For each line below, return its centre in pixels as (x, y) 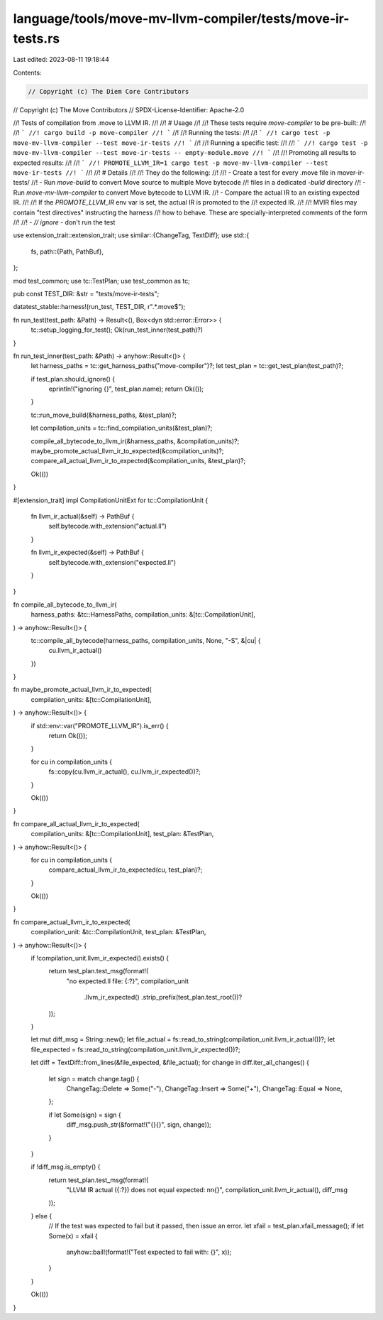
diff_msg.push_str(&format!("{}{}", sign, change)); (139, 1125)
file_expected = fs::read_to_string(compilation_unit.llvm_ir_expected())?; (135, 1049)
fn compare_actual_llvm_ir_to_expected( (72, 922)
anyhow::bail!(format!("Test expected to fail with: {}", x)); (149, 1252)
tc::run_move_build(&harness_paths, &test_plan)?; (104, 415)
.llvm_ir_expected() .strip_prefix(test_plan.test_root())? (163, 997)
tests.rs (37, 38)
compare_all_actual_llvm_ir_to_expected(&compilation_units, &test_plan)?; (138, 461)
